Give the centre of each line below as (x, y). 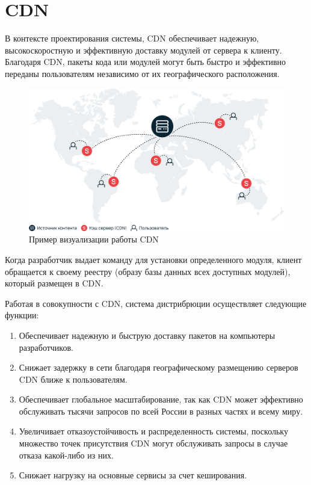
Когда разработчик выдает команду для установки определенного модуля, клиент (153, 259)
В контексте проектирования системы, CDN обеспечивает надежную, (132, 38)
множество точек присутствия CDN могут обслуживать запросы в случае (153, 443)
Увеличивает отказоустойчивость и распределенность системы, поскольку (153, 431)
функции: (22, 315)
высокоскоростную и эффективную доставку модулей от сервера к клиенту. (143, 50)
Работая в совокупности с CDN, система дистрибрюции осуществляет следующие (156, 303)
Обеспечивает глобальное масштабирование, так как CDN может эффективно (161, 399)
